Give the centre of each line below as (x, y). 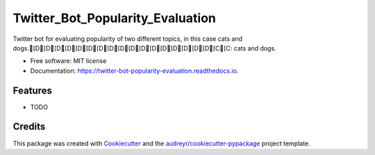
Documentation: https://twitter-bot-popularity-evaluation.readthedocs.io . (134, 71)
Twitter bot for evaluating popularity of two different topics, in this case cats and (128, 39)
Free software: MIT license (68, 61)
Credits (29, 127)
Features (32, 90)
